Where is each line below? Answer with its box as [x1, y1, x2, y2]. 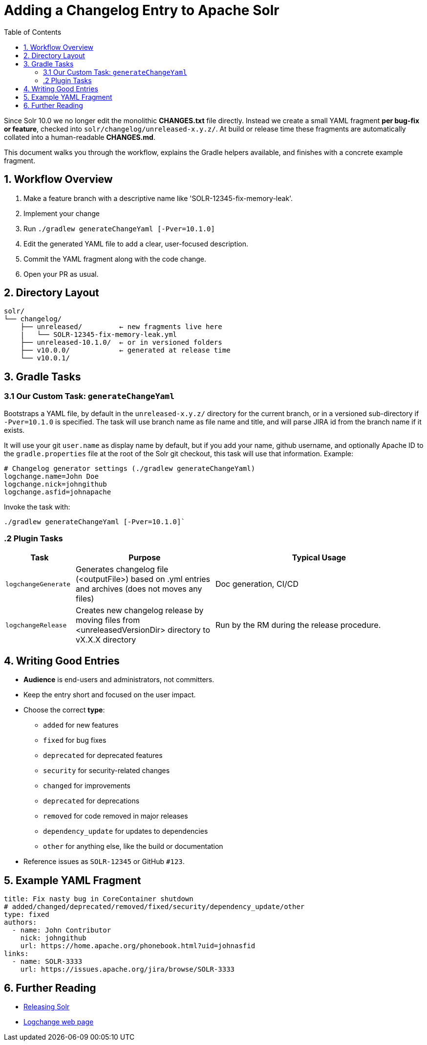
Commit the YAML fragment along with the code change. [23, 254, 207, 263]
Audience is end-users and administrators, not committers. [23, 675, 214, 684]
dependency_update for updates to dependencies [43, 827, 208, 836]
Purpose [128, 553, 161, 563]
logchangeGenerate [5, 580, 71, 588]
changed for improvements [43, 781, 130, 790]
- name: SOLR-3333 [12, 957, 83, 966]
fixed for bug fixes [43, 736, 107, 745]
